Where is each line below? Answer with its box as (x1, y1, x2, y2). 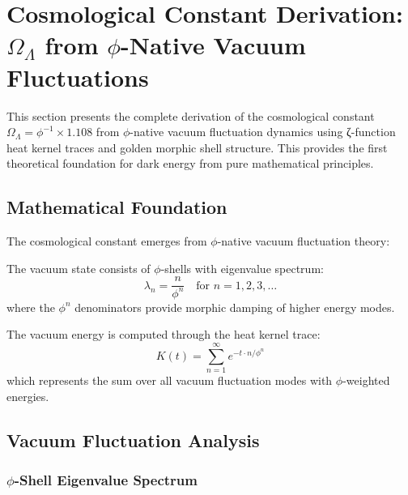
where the (6, 298, 55, 315)
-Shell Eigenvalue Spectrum (14, 469, 198, 489)
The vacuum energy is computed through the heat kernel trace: (6, 326, 321, 343)
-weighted (342, 371, 390, 388)
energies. (6, 387, 49, 404)
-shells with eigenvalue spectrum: (160, 259, 324, 276)
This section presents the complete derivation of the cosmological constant (6, 107, 375, 124)
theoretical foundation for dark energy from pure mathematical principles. (6, 155, 374, 172)
